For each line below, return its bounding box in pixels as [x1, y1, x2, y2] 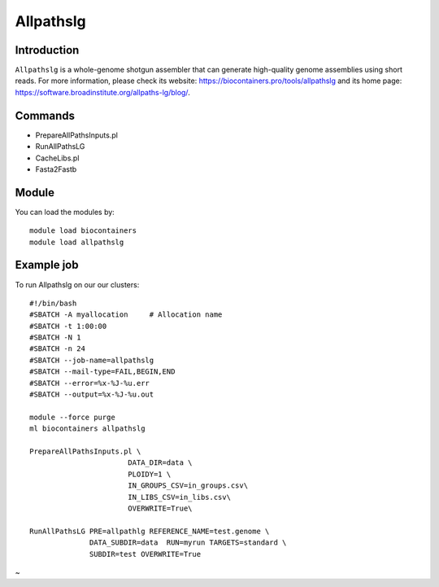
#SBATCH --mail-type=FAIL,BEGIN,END [29, 367, 176, 376]
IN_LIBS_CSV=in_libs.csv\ [127, 493, 232, 502]
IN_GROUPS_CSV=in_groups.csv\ [127, 481, 248, 490]
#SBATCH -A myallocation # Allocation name [29, 310, 223, 319]
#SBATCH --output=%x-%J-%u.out [29, 390, 154, 399]
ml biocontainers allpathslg [29, 424, 146, 433]
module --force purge [29, 412, 115, 422]
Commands [15, 108, 76, 122]
